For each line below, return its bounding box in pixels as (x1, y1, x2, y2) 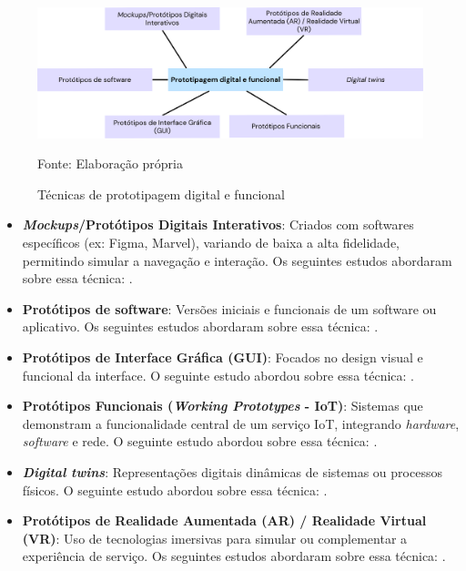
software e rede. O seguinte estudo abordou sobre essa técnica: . (22, 432, 378, 451)
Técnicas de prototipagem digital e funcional (37, 184, 285, 203)
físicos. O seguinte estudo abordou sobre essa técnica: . (22, 480, 328, 499)
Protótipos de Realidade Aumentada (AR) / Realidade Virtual (22, 511, 427, 530)
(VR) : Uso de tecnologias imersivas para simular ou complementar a (22, 528, 408, 547)
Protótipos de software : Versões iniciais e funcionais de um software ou (22, 299, 437, 318)
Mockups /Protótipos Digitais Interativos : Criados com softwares (22, 215, 414, 234)
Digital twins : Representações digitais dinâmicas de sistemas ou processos (22, 462, 442, 481)
